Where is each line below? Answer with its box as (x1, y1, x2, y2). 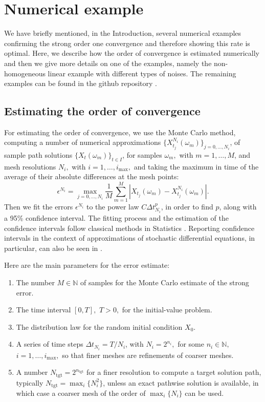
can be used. (185, 388, 224, 398)
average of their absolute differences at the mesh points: (4, 171, 179, 182)
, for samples (122, 149, 162, 160)
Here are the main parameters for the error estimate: (4, 260, 170, 270)
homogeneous (4, 68, 46, 78)
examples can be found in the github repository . (4, 78, 157, 89)
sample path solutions (4, 149, 73, 160)
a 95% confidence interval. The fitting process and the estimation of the (4, 213, 229, 223)
